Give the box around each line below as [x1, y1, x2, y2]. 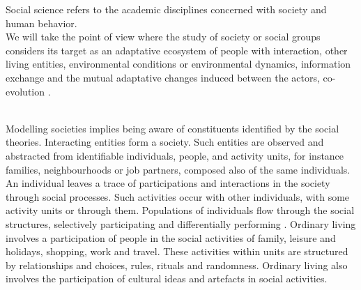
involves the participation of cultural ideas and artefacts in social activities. [6, 271, 328, 286]
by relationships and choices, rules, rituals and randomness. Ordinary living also [6, 257, 348, 272]
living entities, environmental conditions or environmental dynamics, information [6, 56, 351, 71]
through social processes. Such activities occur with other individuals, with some [6, 189, 350, 204]
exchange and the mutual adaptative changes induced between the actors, [6, 70, 320, 84]
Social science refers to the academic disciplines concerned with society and [6, 2, 327, 16]
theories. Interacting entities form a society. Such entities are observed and [6, 135, 324, 149]
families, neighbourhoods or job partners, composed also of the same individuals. [6, 162, 351, 176]
